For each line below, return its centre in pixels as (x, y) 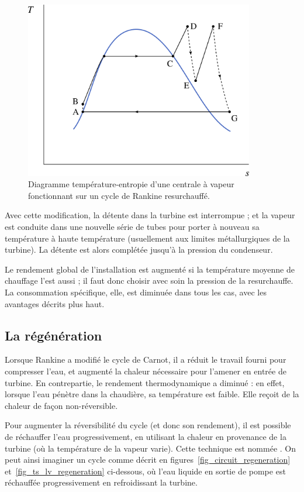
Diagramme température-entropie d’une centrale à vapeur (131, 184)
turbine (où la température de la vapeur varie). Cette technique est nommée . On (151, 448)
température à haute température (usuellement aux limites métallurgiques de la (147, 238)
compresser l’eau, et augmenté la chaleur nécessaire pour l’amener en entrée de (146, 371)
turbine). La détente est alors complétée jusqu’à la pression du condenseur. (139, 250)
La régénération (53, 335)
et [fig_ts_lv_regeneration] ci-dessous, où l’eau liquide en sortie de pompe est (145, 471)
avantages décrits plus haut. (55, 303)
